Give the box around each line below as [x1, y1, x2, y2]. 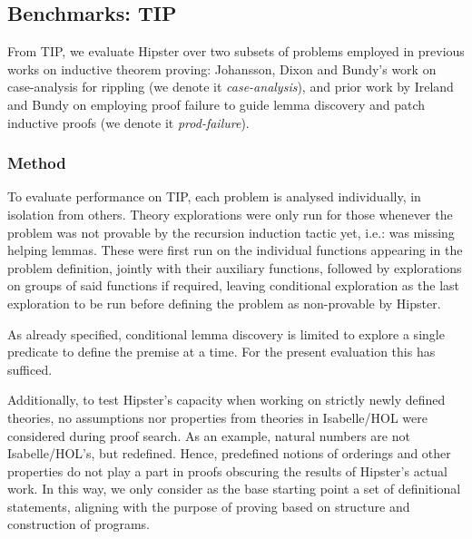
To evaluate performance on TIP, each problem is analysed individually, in [7, 187, 421, 206]
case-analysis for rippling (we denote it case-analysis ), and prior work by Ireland [7, 77, 454, 96]
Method [7, 152, 66, 174]
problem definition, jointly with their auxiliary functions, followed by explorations [7, 258, 462, 277]
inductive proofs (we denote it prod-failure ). [7, 113, 250, 132]
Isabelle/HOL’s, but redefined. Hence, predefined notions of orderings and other [7, 444, 451, 463]
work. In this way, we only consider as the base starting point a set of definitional [7, 479, 461, 498]
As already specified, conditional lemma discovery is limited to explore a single [7, 324, 445, 343]
